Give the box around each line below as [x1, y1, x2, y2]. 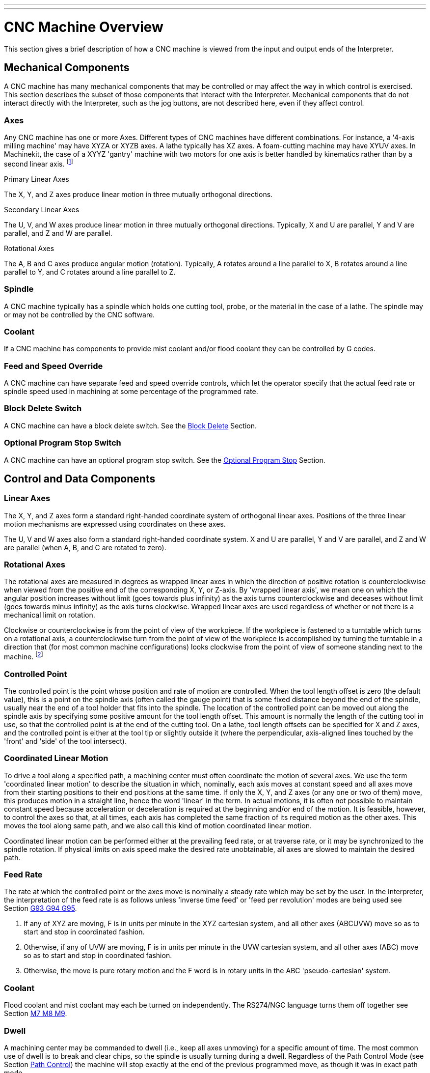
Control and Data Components [4, 472, 156, 485]
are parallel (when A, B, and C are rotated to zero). [4, 543, 166, 552]
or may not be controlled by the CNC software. [4, 310, 155, 319]
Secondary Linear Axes [4, 205, 80, 214]
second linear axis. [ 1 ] [4, 158, 73, 168]
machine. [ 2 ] [4, 651, 43, 661]
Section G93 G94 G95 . [4, 904, 77, 913]
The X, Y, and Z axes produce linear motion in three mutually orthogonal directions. [4, 190, 273, 198]
